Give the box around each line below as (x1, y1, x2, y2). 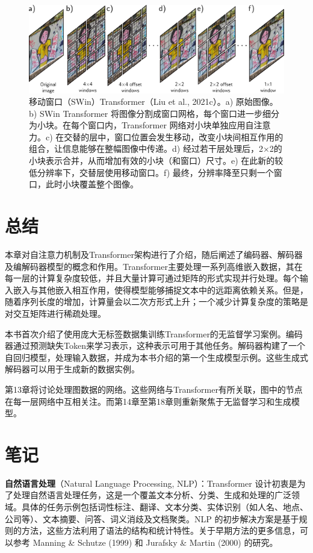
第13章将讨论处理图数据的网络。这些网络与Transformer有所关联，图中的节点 (5, 383, 303, 395)
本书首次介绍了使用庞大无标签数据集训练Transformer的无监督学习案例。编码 (5, 327, 303, 340)
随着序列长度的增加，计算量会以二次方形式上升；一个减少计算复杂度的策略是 (5, 295, 308, 308)
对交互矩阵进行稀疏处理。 (5, 307, 106, 319)
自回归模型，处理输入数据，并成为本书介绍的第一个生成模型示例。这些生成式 (5, 351, 308, 363)
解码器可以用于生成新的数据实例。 (5, 363, 140, 375)
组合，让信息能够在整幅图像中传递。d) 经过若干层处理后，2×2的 (29, 142, 282, 155)
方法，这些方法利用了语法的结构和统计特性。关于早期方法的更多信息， (21, 524, 300, 537)
